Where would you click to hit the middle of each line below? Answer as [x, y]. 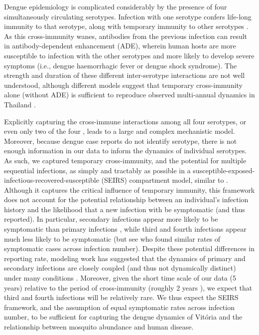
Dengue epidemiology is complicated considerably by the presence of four [116, 6]
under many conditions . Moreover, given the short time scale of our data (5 [120, 278]
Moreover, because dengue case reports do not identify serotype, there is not [121, 141]
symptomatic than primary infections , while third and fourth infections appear [125, 229]
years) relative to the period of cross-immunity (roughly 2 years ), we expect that [128, 287]
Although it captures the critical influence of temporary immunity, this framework [129, 189]
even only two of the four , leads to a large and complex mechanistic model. [120, 131]
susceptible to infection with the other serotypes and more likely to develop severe [129, 55]
